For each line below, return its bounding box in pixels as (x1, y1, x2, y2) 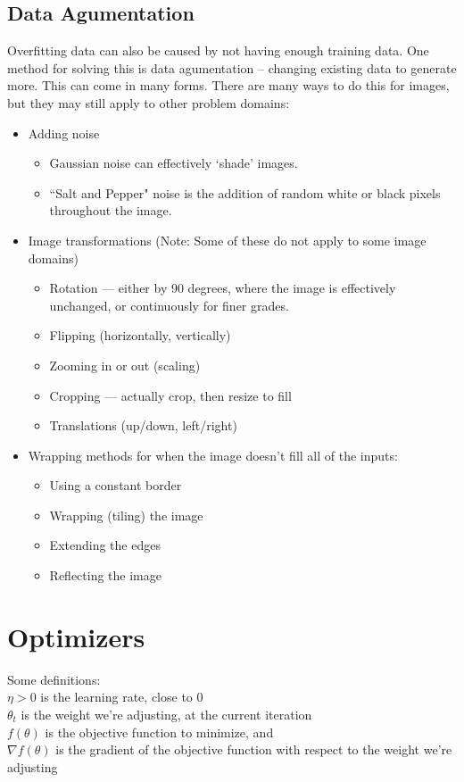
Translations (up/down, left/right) (49, 416, 237, 435)
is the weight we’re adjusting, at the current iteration (21, 704, 312, 723)
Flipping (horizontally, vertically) (49, 326, 231, 345)
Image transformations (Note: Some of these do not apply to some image (28, 230, 427, 249)
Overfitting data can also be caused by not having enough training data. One (7, 41, 429, 60)
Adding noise (28, 123, 100, 142)
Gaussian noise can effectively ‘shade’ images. (49, 154, 298, 172)
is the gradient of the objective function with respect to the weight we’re (55, 740, 452, 759)
